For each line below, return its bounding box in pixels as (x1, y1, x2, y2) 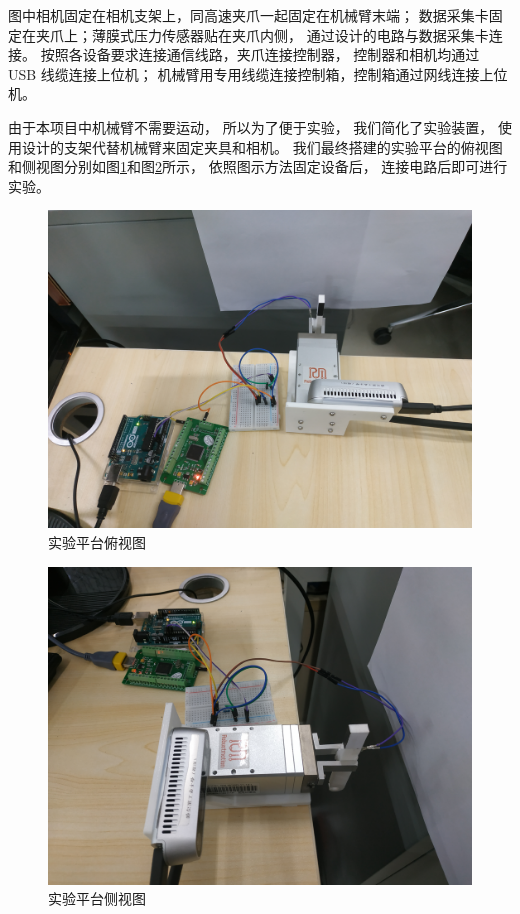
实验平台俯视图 (48, 531, 146, 552)
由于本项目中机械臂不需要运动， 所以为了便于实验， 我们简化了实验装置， (8, 116, 494, 137)
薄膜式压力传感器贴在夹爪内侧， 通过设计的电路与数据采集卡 (91, 24, 489, 45)
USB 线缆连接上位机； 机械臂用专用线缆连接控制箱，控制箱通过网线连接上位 (8, 63, 508, 84)
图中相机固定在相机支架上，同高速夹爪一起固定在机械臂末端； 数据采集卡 (8, 5, 489, 25)
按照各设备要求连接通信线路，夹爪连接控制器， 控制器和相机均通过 (40, 44, 480, 65)
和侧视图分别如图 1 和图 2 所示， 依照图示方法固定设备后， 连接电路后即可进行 (8, 156, 508, 177)
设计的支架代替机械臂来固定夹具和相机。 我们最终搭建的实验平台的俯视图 (21, 136, 503, 157)
